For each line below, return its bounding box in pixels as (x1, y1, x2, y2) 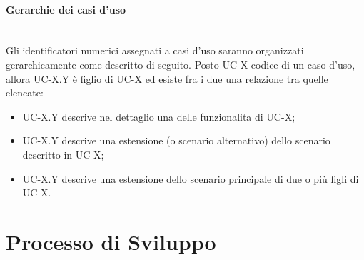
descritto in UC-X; (22, 146, 104, 161)
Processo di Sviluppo (6, 226, 216, 256)
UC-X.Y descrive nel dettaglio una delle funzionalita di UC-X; (22, 109, 295, 124)
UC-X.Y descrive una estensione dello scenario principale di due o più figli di (22, 171, 359, 186)
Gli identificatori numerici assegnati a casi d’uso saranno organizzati (6, 43, 304, 58)
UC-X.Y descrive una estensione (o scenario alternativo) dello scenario (22, 133, 330, 148)
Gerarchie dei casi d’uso (6, 1, 126, 16)
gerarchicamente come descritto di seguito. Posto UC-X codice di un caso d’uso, (6, 56, 355, 71)
